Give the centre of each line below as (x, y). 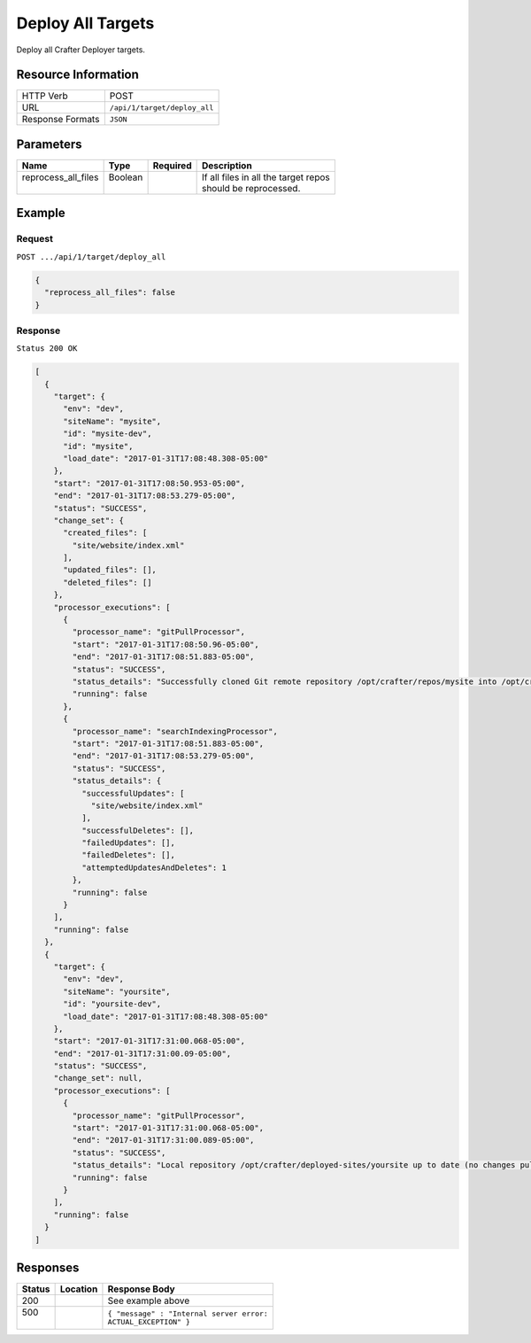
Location (79, 1289)
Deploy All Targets (85, 23)
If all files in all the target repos (266, 177)
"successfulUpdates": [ (133, 793)
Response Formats (61, 120)
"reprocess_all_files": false (110, 293)
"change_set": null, (98, 1078)
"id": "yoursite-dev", (112, 1004)
